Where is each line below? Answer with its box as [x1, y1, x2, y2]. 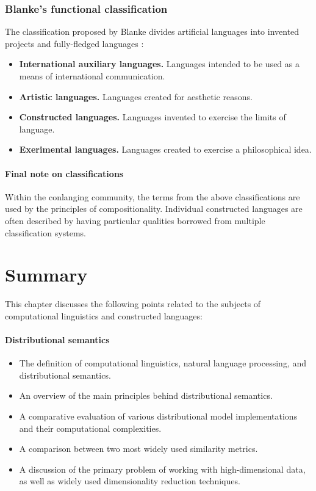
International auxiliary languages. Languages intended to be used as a [19, 57, 300, 70]
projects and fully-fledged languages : [5, 37, 144, 49]
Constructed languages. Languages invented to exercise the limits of [19, 111, 286, 123]
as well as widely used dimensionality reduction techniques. [19, 475, 240, 487]
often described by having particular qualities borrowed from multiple [5, 214, 265, 227]
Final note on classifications [5, 167, 124, 180]
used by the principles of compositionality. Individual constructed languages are [5, 202, 303, 215]
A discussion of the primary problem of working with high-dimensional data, [19, 462, 306, 475]
